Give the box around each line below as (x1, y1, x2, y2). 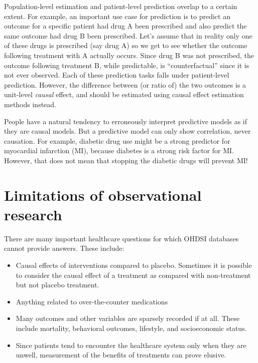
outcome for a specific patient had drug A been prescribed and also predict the (4, 21, 247, 31)
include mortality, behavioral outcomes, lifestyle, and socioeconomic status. (16, 322, 247, 333)
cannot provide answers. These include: (4, 243, 124, 253)
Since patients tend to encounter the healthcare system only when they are (16, 339, 246, 350)
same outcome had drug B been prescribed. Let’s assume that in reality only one (4, 30, 252, 41)
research (4, 204, 62, 224)
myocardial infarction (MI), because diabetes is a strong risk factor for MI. (4, 145, 234, 156)
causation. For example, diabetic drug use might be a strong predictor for (4, 135, 230, 146)
